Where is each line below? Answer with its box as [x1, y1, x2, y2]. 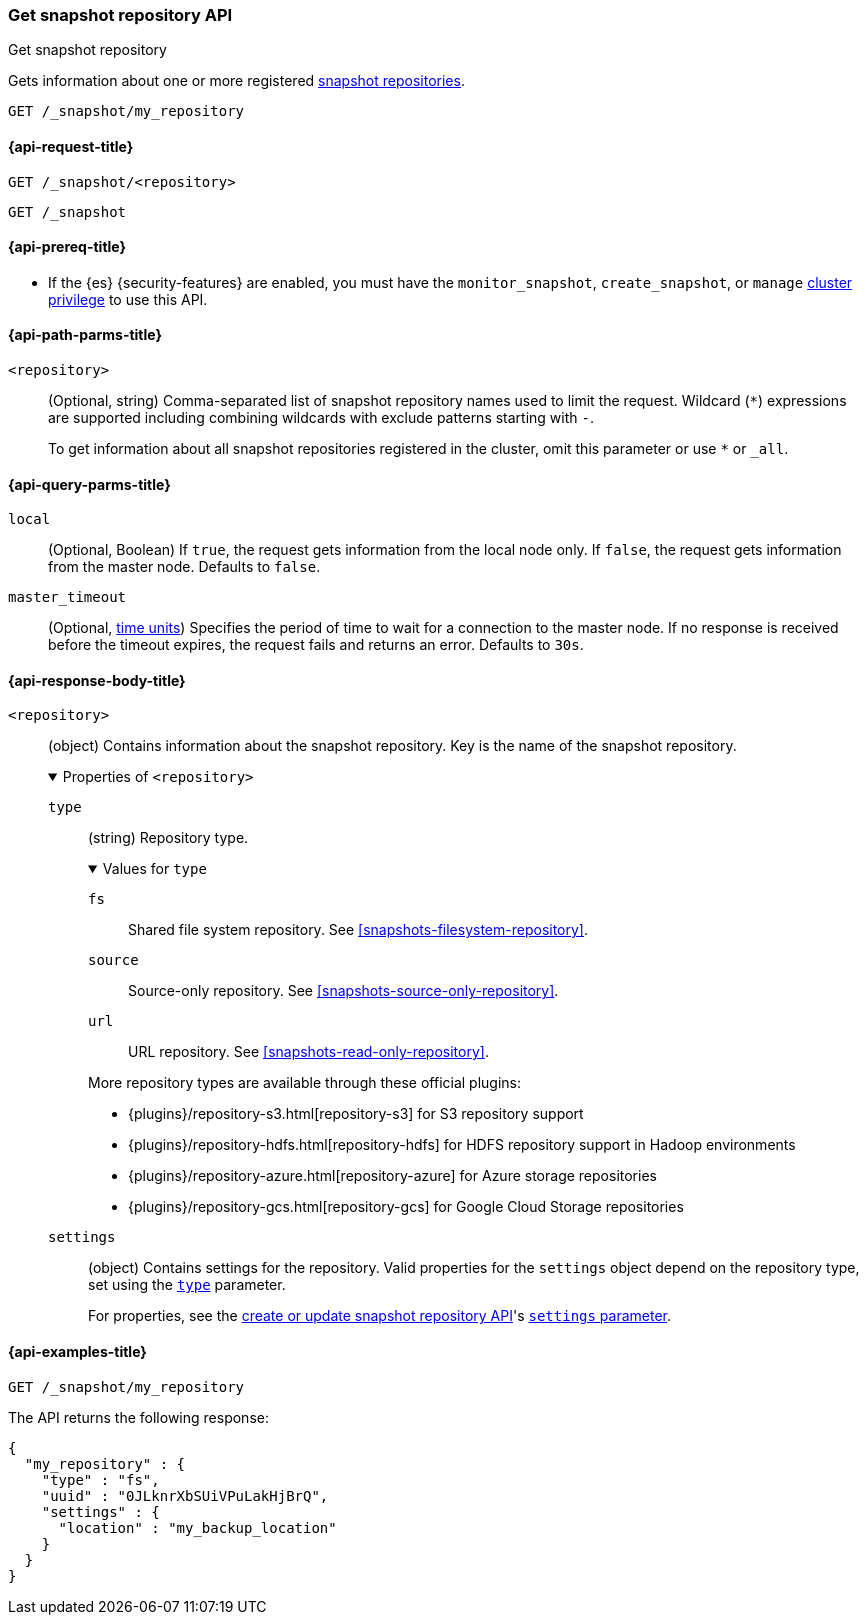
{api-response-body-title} [8, 671, 186, 689]
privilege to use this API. [48, 290, 208, 308]
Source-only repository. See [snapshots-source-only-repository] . [128, 982, 559, 1000]
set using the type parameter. [88, 1276, 286, 1294]
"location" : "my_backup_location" [58, 1519, 337, 1536]
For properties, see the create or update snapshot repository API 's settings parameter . [88, 1307, 672, 1325]
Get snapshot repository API [8, 5, 233, 25]
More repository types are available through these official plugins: [88, 1074, 522, 1092]
